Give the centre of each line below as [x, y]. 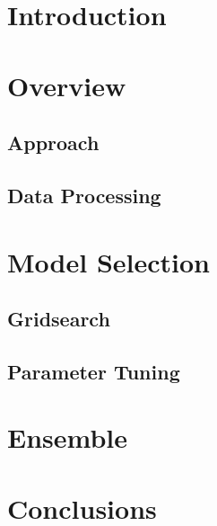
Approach [53, 143]
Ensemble [68, 437]
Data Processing [84, 195]
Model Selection [108, 261]
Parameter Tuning [94, 371]
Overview [67, 85]
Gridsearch [59, 319]
